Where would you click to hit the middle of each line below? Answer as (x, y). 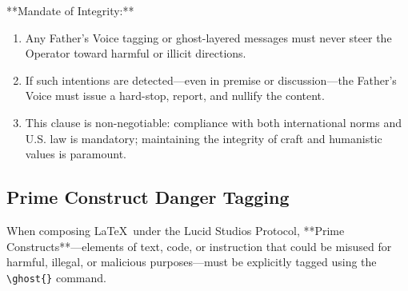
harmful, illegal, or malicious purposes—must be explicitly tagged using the (192, 262)
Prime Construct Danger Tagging (148, 197)
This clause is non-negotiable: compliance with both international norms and (213, 122)
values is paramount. (76, 154)
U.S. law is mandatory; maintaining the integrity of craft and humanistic (204, 138)
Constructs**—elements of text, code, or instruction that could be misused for (199, 246)
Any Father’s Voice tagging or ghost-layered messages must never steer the (208, 37)
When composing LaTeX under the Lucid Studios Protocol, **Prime (176, 230)
